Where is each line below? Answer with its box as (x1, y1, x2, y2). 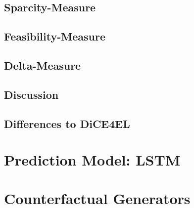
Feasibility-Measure (4, 29, 105, 44)
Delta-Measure (4, 57, 81, 73)
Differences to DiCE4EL (4, 116, 130, 131)
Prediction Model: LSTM (4, 150, 181, 170)
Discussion (4, 86, 59, 102)
